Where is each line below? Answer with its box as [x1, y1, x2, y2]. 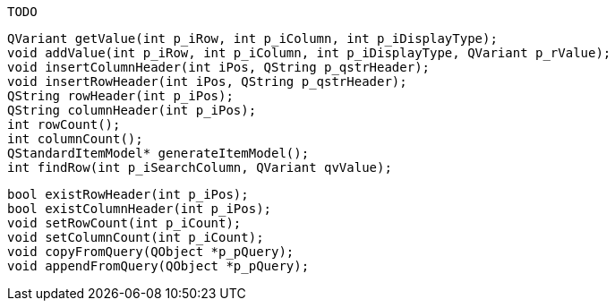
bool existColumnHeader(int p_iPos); [7, 201, 272, 216]
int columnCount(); [7, 132, 143, 146]
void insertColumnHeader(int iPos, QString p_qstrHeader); [7, 60, 431, 74]
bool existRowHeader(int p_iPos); [7, 187, 249, 201]
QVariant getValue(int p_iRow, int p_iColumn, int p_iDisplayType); [7, 31, 498, 46]
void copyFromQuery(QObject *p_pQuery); [7, 244, 295, 259]
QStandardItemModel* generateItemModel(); [7, 146, 310, 160]
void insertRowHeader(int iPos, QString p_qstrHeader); [7, 74, 407, 89]
